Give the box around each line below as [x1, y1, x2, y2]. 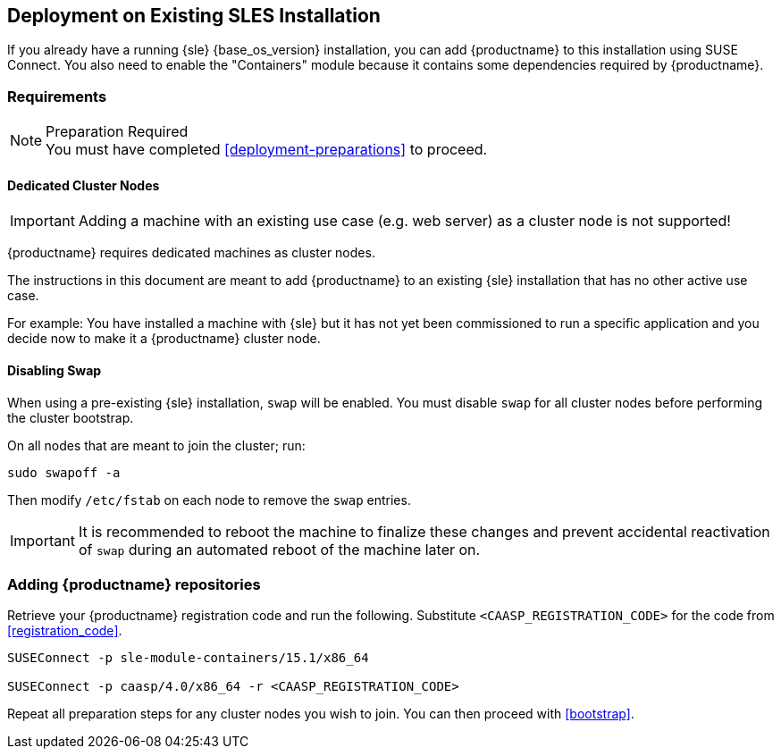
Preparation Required [46, 122, 189, 141]
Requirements [7, 87, 107, 105]
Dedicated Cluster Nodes [7, 177, 160, 193]
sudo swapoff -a [7, 465, 121, 480]
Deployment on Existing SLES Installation [7, 4, 381, 27]
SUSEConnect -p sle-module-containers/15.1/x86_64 [7, 651, 369, 666]
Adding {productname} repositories [7, 575, 261, 593]
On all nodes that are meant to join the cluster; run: [7, 437, 306, 453]
